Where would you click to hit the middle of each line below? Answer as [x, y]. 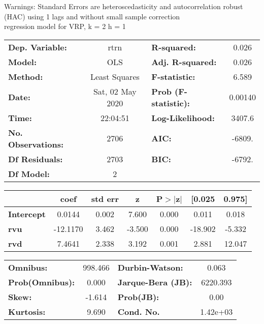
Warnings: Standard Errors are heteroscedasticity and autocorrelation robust [124, 6]
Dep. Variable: [38, 47]
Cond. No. [139, 311]
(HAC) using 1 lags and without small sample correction [92, 16]
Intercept [27, 214]
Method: [26, 76]
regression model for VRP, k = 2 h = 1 [65, 26]
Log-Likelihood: [183, 117]
